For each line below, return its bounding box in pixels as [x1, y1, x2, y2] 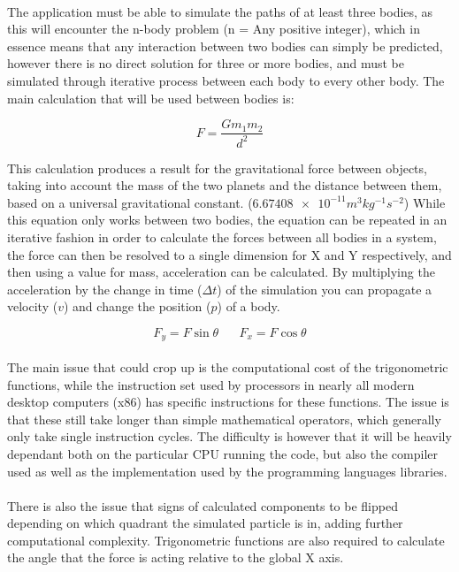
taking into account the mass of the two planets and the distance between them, [7, 176, 442, 194]
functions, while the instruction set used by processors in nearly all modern [7, 375, 415, 393]
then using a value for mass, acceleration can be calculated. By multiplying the [7, 263, 435, 281]
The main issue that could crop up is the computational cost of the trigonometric [7, 357, 448, 376]
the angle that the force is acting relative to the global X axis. [7, 548, 344, 567]
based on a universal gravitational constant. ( [7, 193, 253, 211]
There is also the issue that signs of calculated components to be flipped [7, 496, 398, 515]
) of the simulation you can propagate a [217, 279, 432, 298]
